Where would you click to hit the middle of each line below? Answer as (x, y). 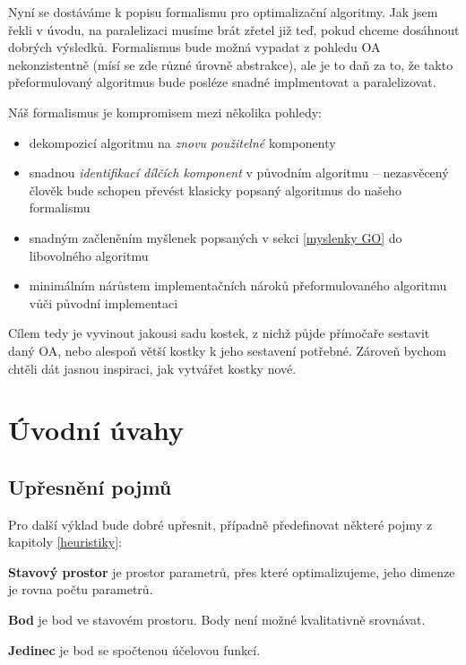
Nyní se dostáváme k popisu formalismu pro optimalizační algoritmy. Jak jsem (223, 12)
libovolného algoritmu (89, 255)
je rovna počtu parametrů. (81, 589)
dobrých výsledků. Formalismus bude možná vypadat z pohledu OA (194, 47)
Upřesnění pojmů (90, 486)
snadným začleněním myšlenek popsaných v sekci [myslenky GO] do (216, 237)
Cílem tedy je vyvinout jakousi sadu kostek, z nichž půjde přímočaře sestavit (219, 333)
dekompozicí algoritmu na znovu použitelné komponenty (182, 142)
